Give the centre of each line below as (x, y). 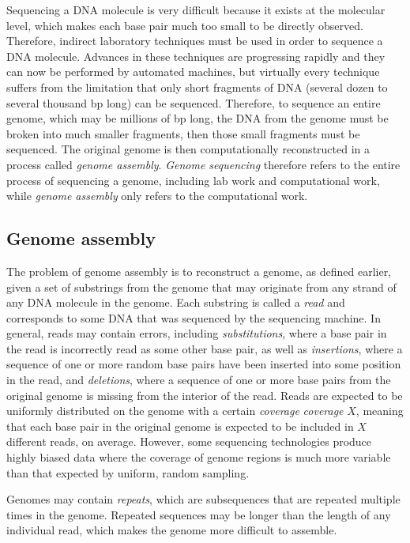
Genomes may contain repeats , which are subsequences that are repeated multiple (203, 499)
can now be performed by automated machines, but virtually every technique (193, 72)
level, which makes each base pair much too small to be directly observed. (185, 25)
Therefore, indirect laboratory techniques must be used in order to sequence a (195, 41)
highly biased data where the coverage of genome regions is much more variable (199, 457)
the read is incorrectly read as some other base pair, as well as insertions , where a (205, 348)
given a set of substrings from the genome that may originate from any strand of (201, 287)
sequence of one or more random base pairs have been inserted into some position (204, 364)
